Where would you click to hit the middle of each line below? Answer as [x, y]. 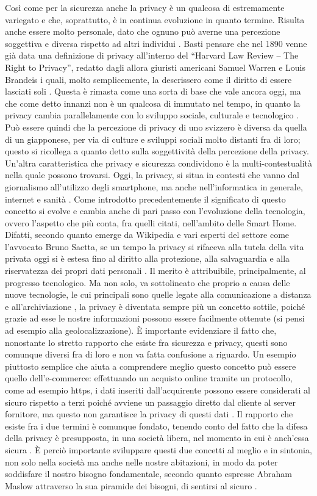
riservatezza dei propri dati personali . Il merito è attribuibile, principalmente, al [155, 271]
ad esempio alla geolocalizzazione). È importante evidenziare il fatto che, [141, 330]
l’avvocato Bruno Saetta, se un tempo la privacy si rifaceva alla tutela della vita [155, 246]
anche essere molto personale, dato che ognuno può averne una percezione [143, 31]
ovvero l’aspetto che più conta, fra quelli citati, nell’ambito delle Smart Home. [151, 222]
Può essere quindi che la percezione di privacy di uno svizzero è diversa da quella [156, 127]
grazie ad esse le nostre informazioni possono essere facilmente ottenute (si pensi [155, 318]
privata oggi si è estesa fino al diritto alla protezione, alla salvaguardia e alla [148, 258]
